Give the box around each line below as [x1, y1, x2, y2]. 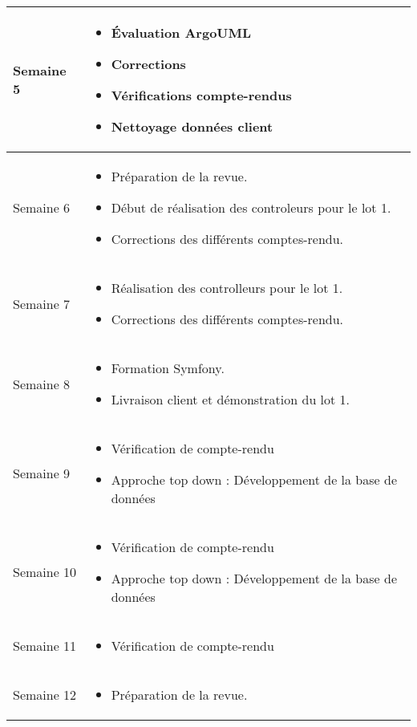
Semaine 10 [13, 563, 77, 582]
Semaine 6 [13, 198, 71, 217]
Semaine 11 [13, 636, 77, 656]
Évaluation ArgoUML [111, 23, 252, 43]
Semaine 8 [13, 374, 71, 393]
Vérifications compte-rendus [111, 86, 292, 105]
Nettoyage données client [111, 117, 273, 136]
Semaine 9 [13, 464, 71, 483]
